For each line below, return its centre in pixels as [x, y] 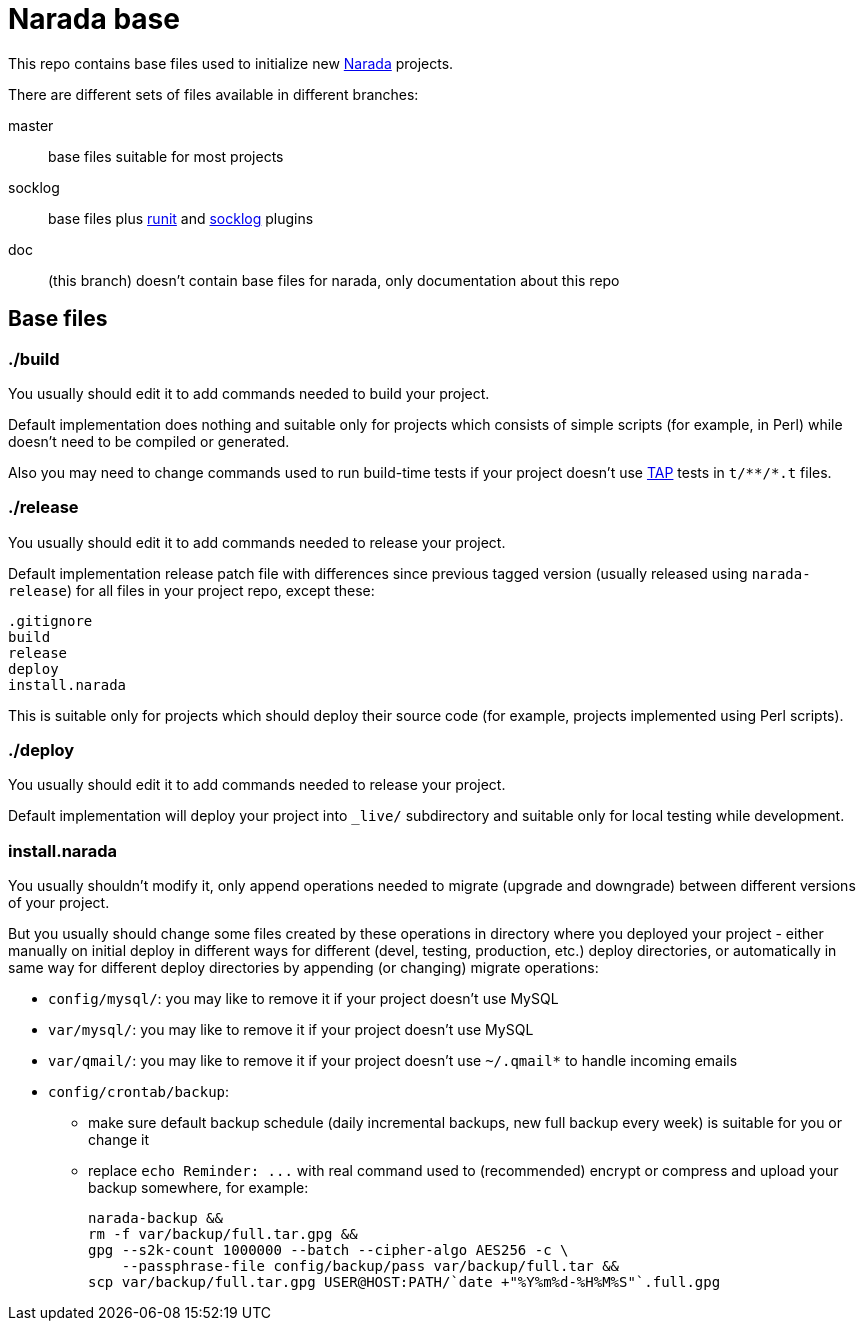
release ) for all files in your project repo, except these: [191, 590]
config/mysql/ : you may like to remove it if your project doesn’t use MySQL [303, 999]
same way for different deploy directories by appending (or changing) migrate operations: [303, 968]
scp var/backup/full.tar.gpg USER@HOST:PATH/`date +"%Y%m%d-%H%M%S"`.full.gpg [404, 1282]
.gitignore [50, 620]
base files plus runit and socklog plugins [181, 218]
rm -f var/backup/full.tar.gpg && [223, 1234]
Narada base [94, 19]
